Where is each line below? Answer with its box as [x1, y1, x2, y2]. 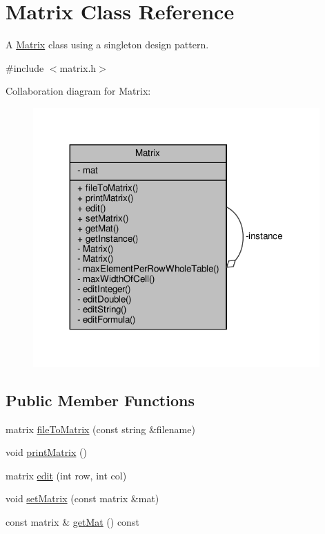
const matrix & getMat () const [6, 515, 139, 529]
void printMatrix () [6, 445, 87, 459]
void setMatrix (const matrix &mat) [6, 491, 159, 506]
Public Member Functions [6, 389, 195, 410]
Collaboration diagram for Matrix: [6, 84, 151, 98]
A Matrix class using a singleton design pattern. [6, 37, 209, 52]
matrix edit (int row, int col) [6, 468, 127, 482]
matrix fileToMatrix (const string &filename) [6, 421, 195, 436]
